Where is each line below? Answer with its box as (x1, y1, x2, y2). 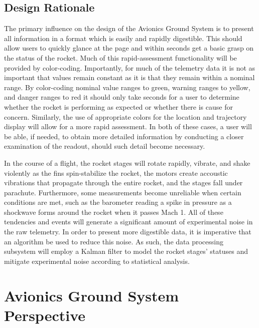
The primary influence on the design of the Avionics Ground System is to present (4, 23, 254, 34)
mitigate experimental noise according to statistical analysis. (4, 255, 190, 266)
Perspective (4, 304, 86, 325)
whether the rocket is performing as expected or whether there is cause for (4, 101, 233, 112)
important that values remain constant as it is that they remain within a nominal (4, 72, 255, 83)
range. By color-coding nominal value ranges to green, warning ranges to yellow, (4, 82, 250, 92)
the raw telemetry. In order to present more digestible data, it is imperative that (4, 226, 251, 237)
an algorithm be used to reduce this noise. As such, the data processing (4, 236, 223, 246)
